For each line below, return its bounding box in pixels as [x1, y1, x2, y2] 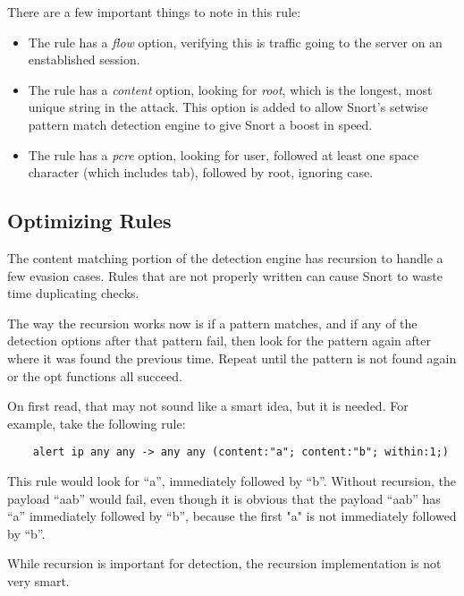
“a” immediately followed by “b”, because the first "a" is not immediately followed [7, 507, 457, 525]
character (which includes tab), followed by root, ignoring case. [28, 163, 374, 182]
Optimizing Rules [7, 207, 172, 234]
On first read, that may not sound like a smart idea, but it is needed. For [7, 396, 409, 415]
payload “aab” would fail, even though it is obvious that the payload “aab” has [7, 489, 441, 507]
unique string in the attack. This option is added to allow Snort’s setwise [28, 98, 428, 116]
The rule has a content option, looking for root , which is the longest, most [28, 80, 433, 98]
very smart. [7, 571, 70, 590]
